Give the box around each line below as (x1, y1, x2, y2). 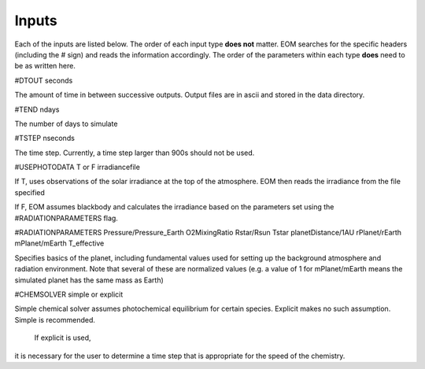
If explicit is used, (34, 333, 91, 342)
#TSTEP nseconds (14, 134, 75, 143)
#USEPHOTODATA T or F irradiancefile (14, 162, 141, 172)
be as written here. (14, 61, 76, 71)
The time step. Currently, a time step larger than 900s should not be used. (14, 148, 255, 157)
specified (14, 187, 45, 197)
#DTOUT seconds (14, 76, 73, 85)
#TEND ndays (14, 105, 60, 114)
